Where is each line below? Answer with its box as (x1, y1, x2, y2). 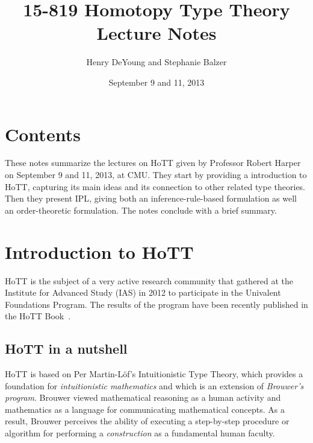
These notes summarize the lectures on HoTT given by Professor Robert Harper (5, 156, 301, 169)
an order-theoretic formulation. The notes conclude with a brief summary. (5, 203, 277, 216)
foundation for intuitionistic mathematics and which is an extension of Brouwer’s (5, 379, 304, 392)
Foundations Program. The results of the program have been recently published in (5, 298, 308, 310)
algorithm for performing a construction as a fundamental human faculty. (5, 427, 275, 439)
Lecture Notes (96, 21, 217, 45)
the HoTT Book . (5, 310, 71, 322)
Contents (5, 121, 81, 146)
